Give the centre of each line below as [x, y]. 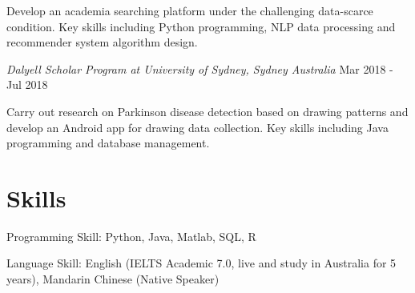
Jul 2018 [27, 84]
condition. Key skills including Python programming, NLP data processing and [201, 26]
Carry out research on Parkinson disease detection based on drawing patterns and [207, 111]
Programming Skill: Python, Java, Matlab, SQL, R [131, 236]
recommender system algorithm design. [102, 42]
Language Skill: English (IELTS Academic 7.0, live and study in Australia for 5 [201, 263]
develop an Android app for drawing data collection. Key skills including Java [197, 127]
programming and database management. [108, 143]
